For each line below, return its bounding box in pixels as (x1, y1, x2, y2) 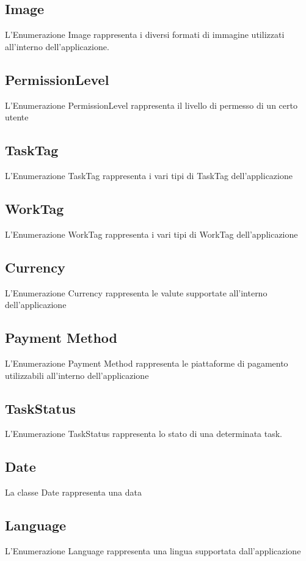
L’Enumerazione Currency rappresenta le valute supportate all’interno (5, 286, 268, 299)
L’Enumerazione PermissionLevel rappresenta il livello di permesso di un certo (5, 98, 297, 111)
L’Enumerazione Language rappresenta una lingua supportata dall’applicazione (5, 544, 301, 557)
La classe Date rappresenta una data (5, 486, 142, 499)
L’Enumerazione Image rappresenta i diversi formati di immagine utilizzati (5, 28, 285, 41)
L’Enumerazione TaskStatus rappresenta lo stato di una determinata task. (5, 427, 283, 440)
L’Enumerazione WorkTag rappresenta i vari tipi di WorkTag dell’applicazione (5, 227, 298, 240)
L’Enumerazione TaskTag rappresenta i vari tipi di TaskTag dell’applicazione (5, 169, 293, 182)
